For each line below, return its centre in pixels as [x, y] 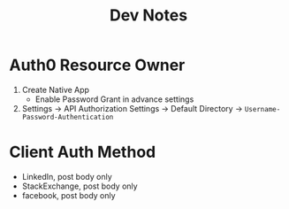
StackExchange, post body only [80, 186]
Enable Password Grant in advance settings [114, 99]
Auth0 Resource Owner [97, 65]
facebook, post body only [69, 195]
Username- [262, 109]
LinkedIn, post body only [67, 176]
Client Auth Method [83, 152]
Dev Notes [148, 15]
